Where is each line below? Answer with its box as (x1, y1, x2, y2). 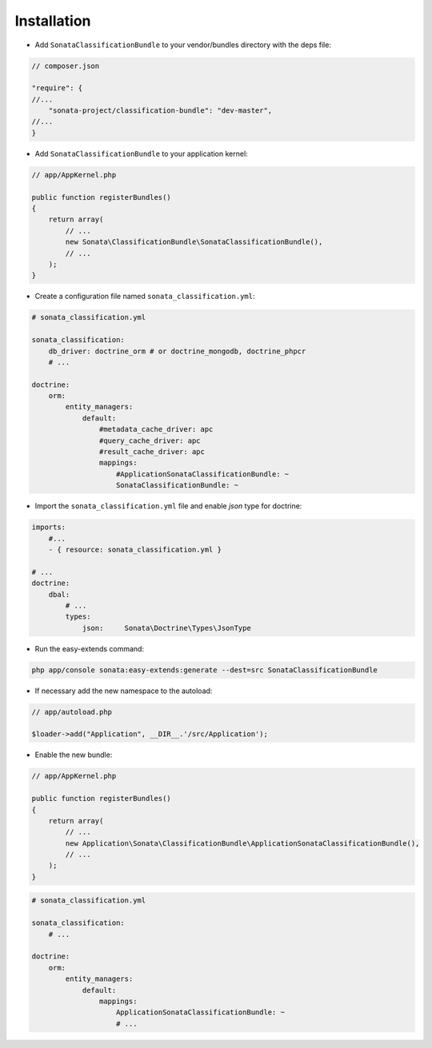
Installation (14, 12, 91, 30)
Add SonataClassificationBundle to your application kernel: (34, 149, 248, 158)
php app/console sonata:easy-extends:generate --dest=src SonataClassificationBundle (31, 665, 378, 675)
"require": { (31, 84, 83, 93)
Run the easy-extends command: (34, 644, 144, 653)
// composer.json (31, 61, 100, 70)
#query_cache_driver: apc (98, 436, 201, 445)
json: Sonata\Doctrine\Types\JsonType (82, 624, 251, 632)
